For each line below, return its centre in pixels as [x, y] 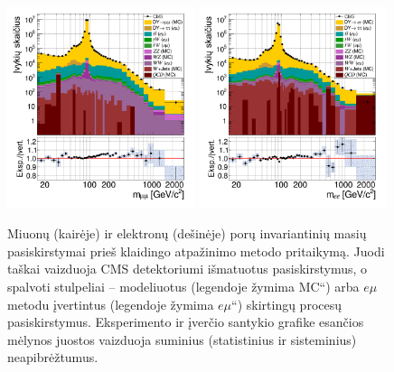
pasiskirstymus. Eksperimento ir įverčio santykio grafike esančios [186, 322]
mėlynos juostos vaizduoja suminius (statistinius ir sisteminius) [182, 339]
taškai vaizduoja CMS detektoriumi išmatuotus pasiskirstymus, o [188, 269]
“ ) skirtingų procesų [287, 304]
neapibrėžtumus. [53, 357]
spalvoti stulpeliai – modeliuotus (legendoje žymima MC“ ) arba [183, 286]
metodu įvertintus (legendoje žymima [111, 304]
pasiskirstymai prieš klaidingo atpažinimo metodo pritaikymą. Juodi [196, 251]
